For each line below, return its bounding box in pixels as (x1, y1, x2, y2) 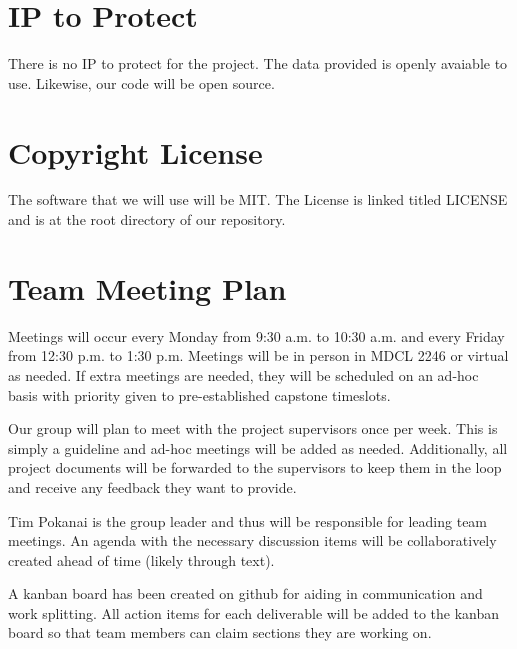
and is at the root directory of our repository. (8, 209, 286, 230)
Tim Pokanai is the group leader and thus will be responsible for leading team (8, 510, 488, 531)
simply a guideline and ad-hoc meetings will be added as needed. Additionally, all (8, 437, 508, 458)
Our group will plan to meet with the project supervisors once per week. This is (8, 418, 498, 439)
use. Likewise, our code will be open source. (8, 72, 275, 93)
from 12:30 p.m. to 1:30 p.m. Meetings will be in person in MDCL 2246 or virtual (8, 345, 509, 366)
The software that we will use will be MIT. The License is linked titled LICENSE (8, 189, 508, 210)
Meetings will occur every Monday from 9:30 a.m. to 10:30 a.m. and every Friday (8, 325, 505, 346)
